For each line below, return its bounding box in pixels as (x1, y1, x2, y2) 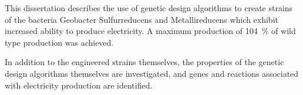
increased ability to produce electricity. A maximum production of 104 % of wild (5, 25, 296, 37)
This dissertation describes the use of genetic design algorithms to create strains (5, 2, 293, 13)
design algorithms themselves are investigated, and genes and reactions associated (5, 67, 299, 79)
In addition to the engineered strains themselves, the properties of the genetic (5, 56, 284, 68)
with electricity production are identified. (5, 79, 153, 91)
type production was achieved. (5, 36, 114, 48)
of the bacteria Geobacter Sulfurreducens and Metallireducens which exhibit (5, 13, 278, 25)
